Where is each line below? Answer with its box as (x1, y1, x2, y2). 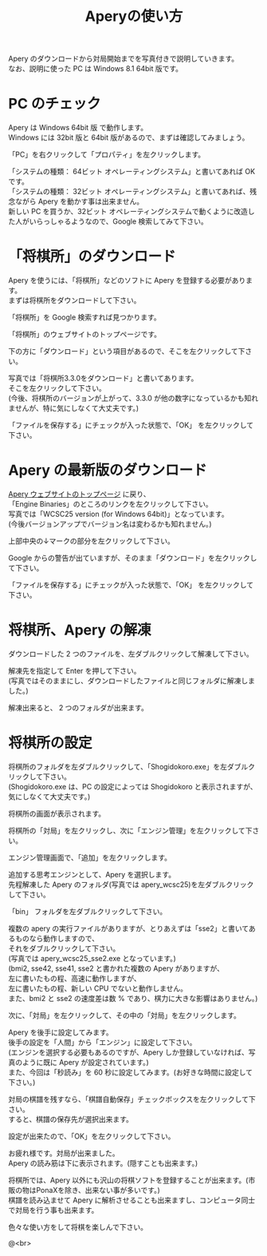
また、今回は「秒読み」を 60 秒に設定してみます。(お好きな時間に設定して (8, 1067, 253, 1077)
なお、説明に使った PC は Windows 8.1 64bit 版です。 (8, 64, 183, 74)
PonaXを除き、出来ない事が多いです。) (35, 1185, 161, 1194)
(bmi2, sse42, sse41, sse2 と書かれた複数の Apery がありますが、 (8, 964, 225, 973)
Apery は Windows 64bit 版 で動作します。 (8, 123, 148, 133)
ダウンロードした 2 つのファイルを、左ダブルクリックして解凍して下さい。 (8, 649, 253, 658)
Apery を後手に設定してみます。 (8, 1027, 113, 1037)
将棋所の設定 (8, 734, 93, 752)
